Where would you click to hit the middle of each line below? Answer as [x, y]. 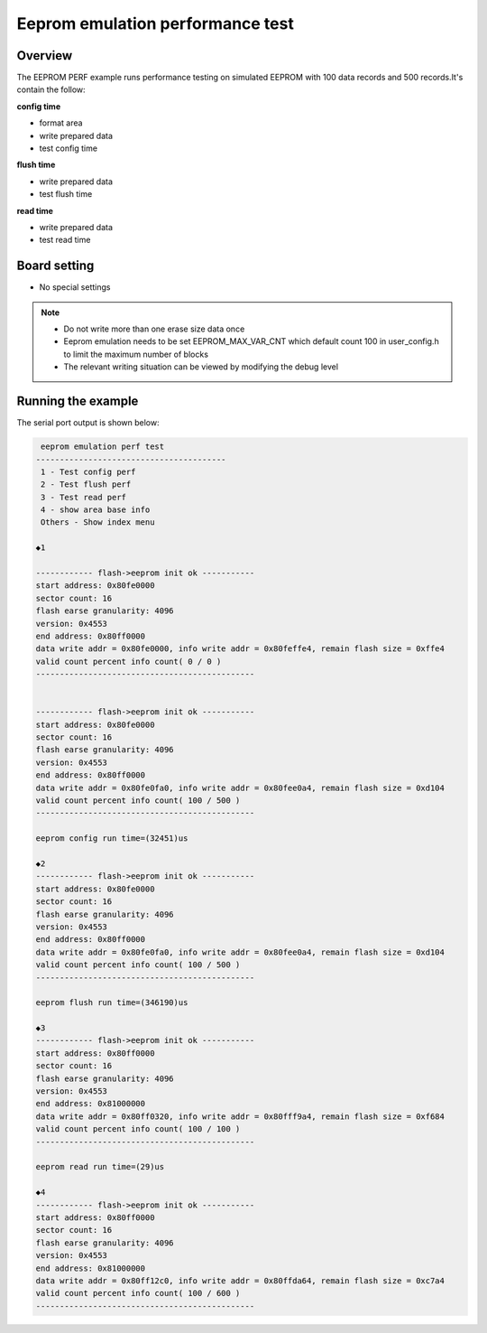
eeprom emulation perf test [103, 447]
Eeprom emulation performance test [156, 23]
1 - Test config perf [88, 471]
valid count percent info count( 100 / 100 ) [138, 1129]
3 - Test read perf [83, 497]
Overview [45, 56]
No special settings [75, 287]
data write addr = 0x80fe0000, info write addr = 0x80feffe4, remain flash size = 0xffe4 [240, 649]
